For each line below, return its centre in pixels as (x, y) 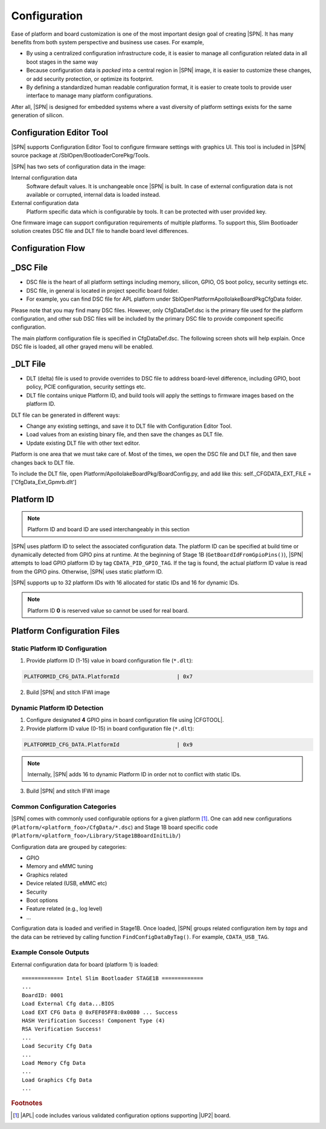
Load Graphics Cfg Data (57, 1080)
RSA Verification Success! (62, 1029)
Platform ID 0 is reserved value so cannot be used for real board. (108, 610)
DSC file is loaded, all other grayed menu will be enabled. (82, 347)
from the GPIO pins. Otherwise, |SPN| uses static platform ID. (87, 571)
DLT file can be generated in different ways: (66, 415)
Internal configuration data (44, 178)
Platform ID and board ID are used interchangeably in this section (109, 529)
